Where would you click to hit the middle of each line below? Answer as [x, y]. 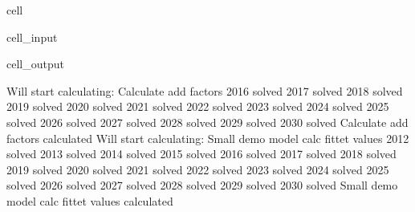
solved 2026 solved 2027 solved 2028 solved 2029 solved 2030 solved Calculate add [207, 122]
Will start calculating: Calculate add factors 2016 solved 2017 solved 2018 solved [205, 90]
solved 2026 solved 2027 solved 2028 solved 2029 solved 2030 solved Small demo [202, 185]
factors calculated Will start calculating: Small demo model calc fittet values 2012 [208, 138]
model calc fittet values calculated [90, 200]
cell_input [32, 37]
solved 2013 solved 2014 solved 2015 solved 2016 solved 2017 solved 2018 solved [201, 154]
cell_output [35, 64]
